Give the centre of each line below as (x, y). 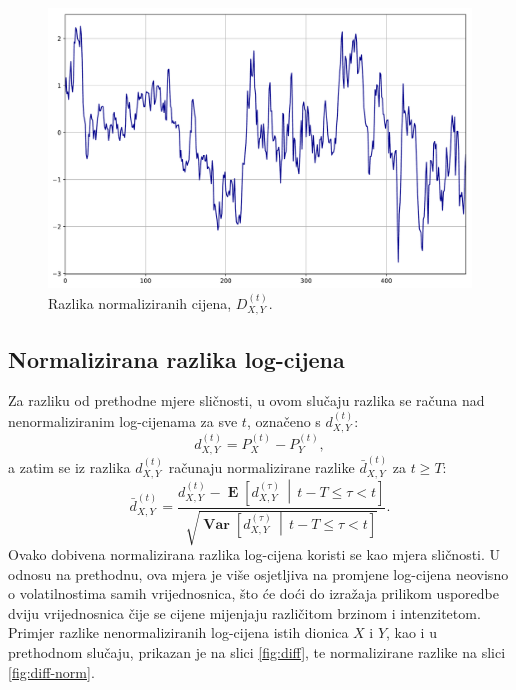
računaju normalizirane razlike (261, 467)
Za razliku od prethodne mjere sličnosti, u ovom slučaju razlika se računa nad (246, 400)
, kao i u (411, 632)
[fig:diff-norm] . (51, 671)
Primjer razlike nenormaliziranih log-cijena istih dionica (178, 632)
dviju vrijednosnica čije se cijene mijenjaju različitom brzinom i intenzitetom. (244, 612)
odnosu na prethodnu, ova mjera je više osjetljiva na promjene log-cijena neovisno (258, 573)
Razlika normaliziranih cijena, (140, 302)
